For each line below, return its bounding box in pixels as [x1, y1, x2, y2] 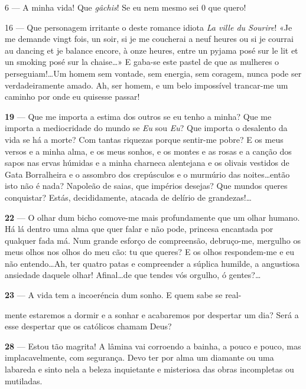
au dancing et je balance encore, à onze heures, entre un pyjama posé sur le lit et [5, 44, 298, 56]
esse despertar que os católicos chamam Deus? [5, 320, 172, 332]
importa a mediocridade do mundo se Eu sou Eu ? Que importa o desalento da [5, 122, 288, 134]
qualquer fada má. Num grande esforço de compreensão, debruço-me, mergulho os [5, 234, 301, 246]
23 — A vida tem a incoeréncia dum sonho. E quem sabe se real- [5, 289, 242, 301]
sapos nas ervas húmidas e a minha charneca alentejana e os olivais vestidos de [5, 156, 289, 169]
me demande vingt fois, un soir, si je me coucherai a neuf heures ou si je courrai [5, 32, 294, 45]
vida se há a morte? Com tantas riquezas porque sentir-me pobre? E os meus [5, 133, 284, 145]
